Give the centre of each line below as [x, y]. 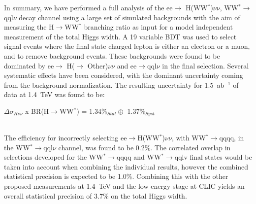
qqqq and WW [139, 157]
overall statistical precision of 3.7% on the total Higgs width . [96, 195]
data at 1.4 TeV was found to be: [54, 94]
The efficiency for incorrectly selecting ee [65, 137]
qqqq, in [232, 137]
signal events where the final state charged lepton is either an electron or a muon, [127, 46]
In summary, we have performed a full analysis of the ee [88, 7]
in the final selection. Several [206, 65]
